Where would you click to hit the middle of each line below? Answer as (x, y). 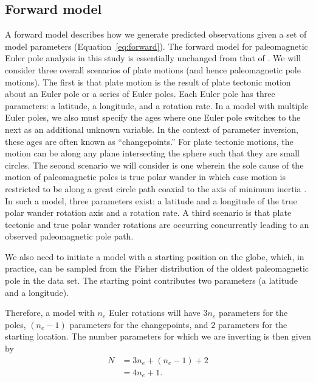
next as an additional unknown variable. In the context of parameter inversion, (152, 129)
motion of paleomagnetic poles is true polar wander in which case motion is (146, 177)
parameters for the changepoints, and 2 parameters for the (178, 324)
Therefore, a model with (50, 313)
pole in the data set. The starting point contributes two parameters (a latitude (151, 280)
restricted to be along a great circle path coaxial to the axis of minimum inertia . (156, 188)
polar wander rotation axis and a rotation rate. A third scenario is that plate (148, 213)
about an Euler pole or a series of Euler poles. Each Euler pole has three (140, 94)
